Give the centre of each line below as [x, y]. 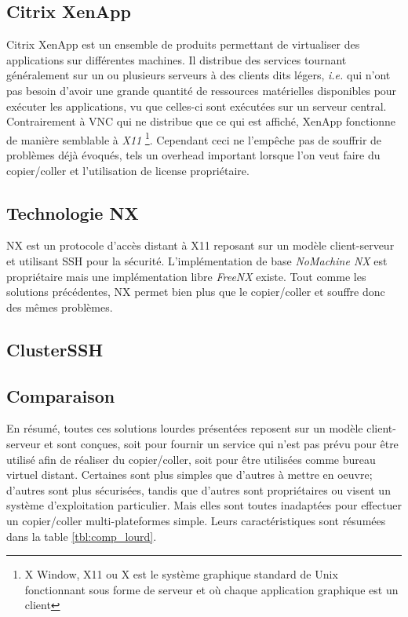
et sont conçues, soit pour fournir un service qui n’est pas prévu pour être [221, 443]
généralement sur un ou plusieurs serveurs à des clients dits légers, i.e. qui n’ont [199, 75]
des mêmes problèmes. [60, 307]
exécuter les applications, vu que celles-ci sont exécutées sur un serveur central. [197, 106]
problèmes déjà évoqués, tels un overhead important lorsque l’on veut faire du [193, 155]
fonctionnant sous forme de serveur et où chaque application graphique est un [211, 589]
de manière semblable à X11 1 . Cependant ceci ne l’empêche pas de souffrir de [194, 138]
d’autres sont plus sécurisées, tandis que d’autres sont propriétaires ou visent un [199, 489]
